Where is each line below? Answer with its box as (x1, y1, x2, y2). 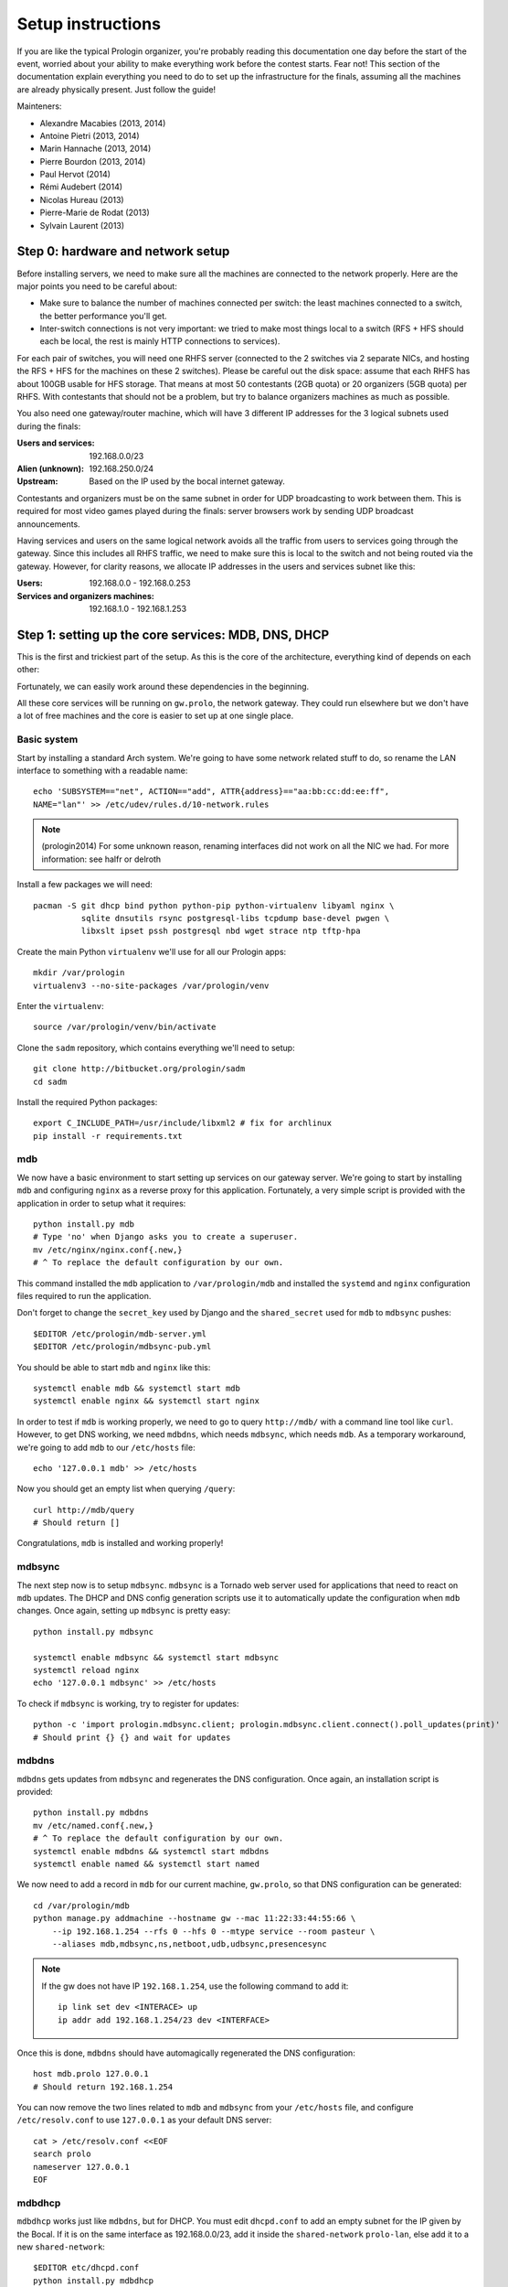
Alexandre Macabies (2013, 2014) (39, 117, 166, 128)
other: (16, 664, 40, 675)
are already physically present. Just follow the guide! (16, 83, 217, 95)
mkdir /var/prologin (33, 968, 125, 978)
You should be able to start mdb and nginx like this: (16, 1361, 211, 1372)
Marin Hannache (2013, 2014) (39, 143, 152, 155)
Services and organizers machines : (16, 590, 154, 601)
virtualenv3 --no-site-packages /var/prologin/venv (33, 980, 270, 991)
